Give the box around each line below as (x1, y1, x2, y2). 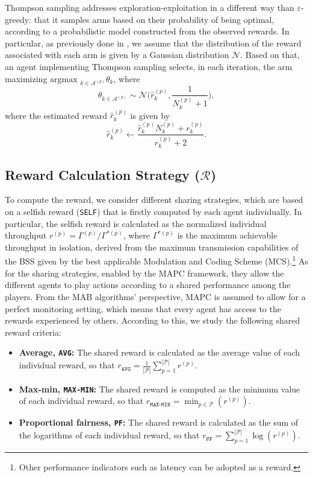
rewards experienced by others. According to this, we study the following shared (5, 314, 300, 327)
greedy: (5, 13, 31, 25)
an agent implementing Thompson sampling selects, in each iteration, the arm (5, 60, 293, 72)
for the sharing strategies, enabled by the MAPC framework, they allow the (5, 266, 284, 279)
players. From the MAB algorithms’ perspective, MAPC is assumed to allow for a (5, 290, 306, 303)
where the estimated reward (5, 109, 108, 121)
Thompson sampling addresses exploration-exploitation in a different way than (5, 1, 294, 13)
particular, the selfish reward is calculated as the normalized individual (5, 217, 267, 229)
